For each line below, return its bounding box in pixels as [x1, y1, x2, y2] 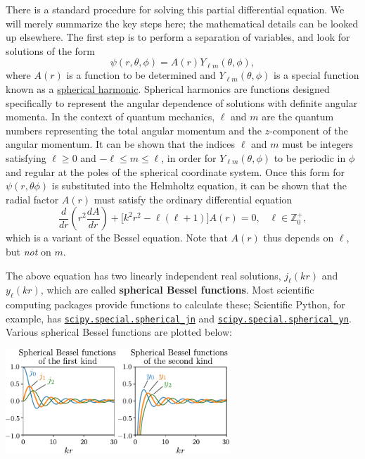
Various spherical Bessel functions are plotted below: [6, 325, 232, 339]
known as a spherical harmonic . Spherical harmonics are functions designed [6, 81, 330, 96]
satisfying [6, 150, 46, 165]
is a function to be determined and [66, 68, 216, 82]
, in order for [161, 150, 217, 165]
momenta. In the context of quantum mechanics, [6, 109, 215, 124]
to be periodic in [274, 150, 346, 165]
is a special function [274, 68, 359, 82]
